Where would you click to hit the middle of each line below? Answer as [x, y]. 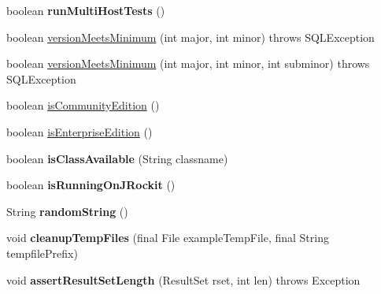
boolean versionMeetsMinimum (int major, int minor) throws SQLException [190, 37]
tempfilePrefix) [42, 253]
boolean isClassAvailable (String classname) [117, 158]
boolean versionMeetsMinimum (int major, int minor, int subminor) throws [188, 63]
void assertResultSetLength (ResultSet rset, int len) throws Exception [183, 279]
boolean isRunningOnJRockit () [91, 185]
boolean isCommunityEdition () [83, 105]
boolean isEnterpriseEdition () [80, 131]
